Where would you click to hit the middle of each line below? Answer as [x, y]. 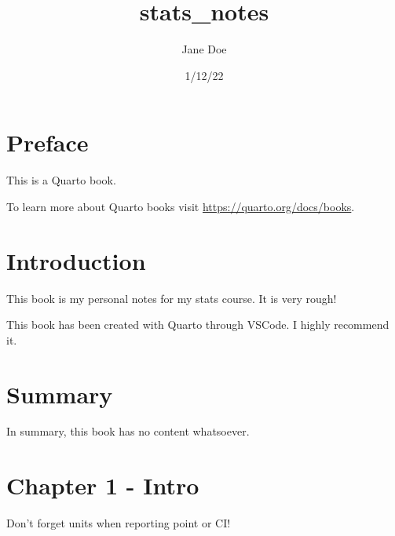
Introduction [76, 260]
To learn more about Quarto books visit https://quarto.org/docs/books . [181, 206]
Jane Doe [204, 49]
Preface [48, 142]
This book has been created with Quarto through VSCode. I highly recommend [198, 325]
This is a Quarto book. [61, 180]
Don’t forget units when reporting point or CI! [119, 523]
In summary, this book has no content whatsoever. [128, 431]
